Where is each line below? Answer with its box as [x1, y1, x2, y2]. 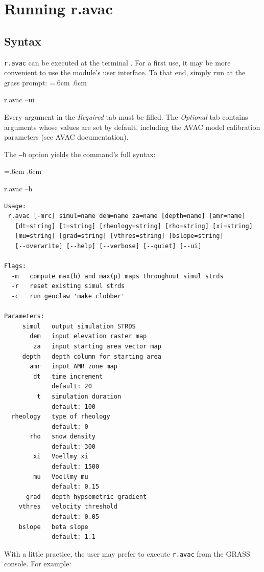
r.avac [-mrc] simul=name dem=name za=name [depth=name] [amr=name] [8, 212, 246, 220]
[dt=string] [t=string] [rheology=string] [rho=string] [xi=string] [15, 222, 253, 230]
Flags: [4, 262, 26, 270]
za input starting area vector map [33, 342, 161, 350]
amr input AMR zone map [30, 363, 117, 370]
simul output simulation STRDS [22, 322, 136, 330]
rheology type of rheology [11, 413, 110, 421]
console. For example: [4, 558, 71, 569]
